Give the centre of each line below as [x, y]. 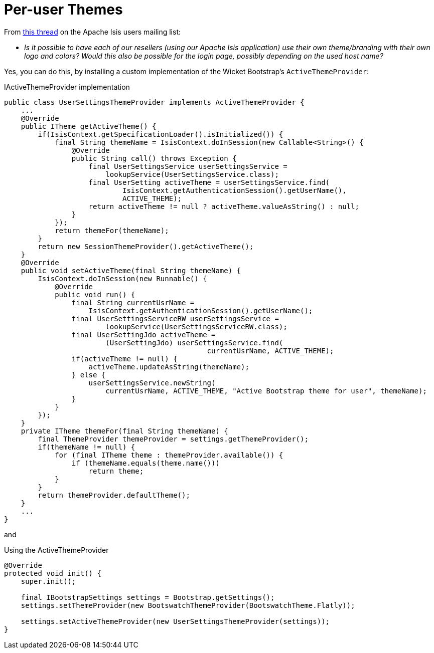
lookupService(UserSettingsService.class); [192, 174]
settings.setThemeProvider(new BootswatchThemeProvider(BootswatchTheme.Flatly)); [188, 605]
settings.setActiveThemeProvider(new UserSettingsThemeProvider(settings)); [175, 621]
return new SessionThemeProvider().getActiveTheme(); [146, 246]
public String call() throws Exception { [154, 158]
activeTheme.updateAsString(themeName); [169, 367]
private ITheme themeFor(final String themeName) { [124, 431]
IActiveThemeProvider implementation [67, 87]
